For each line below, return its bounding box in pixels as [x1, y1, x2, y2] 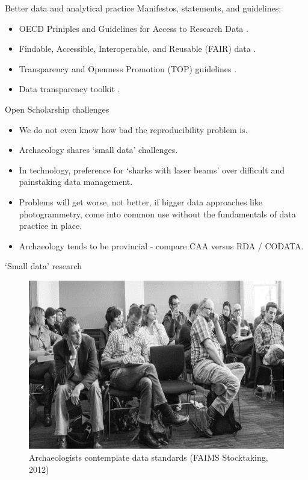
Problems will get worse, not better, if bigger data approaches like [19, 195, 263, 208]
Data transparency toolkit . [19, 83, 120, 95]
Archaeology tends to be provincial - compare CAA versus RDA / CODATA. [19, 239, 304, 252]
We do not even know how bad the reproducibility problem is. [19, 123, 248, 136]
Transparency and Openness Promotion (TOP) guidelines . [19, 62, 237, 75]
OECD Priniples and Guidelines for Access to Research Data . [19, 22, 248, 34]
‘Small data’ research [5, 260, 82, 272]
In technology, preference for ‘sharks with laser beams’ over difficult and [19, 163, 285, 176]
